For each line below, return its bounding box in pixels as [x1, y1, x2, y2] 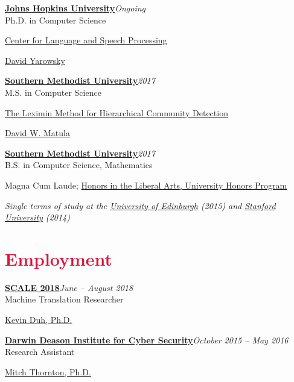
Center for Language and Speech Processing [5, 34, 167, 46]
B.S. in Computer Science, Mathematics [5, 158, 153, 171]
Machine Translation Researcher [5, 293, 124, 305]
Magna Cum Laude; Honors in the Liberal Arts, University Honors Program [5, 178, 287, 191]
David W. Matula [5, 127, 70, 139]
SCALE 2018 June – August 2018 [5, 281, 133, 293]
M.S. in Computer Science [5, 86, 101, 98]
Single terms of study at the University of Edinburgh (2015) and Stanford [5, 199, 276, 211]
